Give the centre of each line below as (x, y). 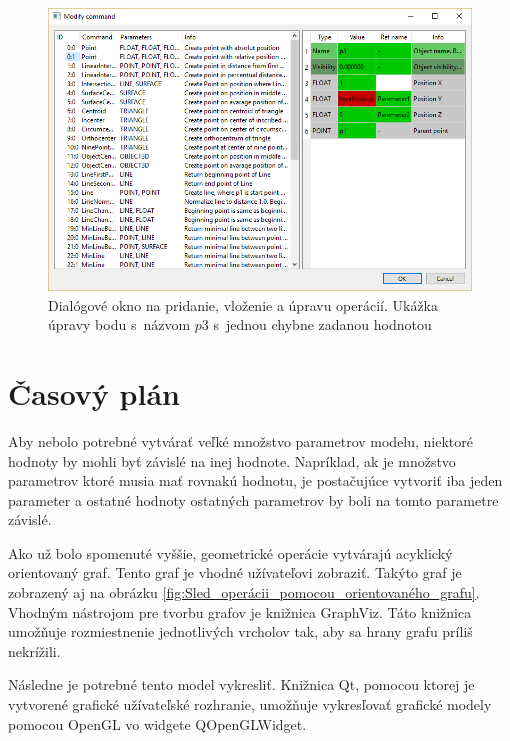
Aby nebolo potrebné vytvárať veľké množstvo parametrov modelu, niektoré (241, 440)
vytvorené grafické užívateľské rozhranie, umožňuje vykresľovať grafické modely (250, 704)
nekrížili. (34, 650)
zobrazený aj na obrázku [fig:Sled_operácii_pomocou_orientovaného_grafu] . (244, 592)
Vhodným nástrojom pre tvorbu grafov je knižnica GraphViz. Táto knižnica (240, 611)
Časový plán (94, 392)
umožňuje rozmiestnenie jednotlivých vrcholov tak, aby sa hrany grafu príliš (240, 631)
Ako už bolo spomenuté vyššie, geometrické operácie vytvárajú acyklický (230, 552)
